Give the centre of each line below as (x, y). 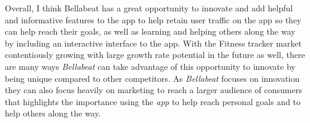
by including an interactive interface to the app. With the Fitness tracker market (153, 43)
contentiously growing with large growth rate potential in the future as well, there (155, 55)
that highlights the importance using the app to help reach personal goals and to (153, 101)
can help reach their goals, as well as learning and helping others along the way (150, 31)
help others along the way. (53, 113)
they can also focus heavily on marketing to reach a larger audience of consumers (154, 90)
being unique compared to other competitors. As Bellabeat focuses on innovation (152, 78)
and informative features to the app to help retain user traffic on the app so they (153, 19)
